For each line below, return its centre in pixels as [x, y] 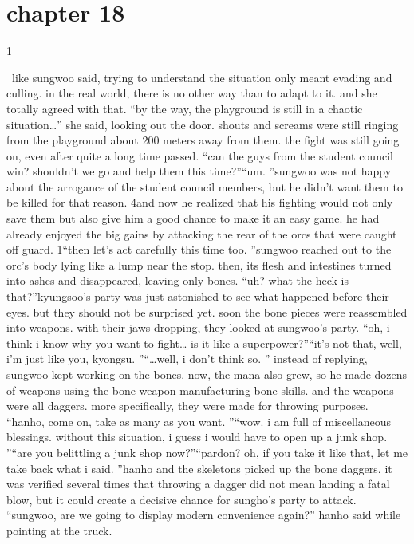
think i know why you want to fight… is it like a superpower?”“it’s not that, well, [204, 343]
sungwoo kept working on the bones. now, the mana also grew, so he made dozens [207, 374]
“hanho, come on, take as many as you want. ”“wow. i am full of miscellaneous [199, 421]
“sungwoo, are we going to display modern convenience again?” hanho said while [204, 515]
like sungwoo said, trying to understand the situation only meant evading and [202, 77]
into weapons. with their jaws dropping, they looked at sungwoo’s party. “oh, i [198, 327]
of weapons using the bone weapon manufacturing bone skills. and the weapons [200, 390]
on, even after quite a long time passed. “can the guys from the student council [200, 155]
